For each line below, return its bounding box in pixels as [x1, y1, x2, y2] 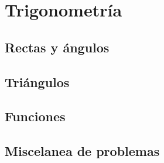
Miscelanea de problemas [5, 142, 160, 160]
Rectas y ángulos [5, 38, 110, 56]
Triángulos [5, 72, 70, 91]
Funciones [5, 107, 66, 125]
